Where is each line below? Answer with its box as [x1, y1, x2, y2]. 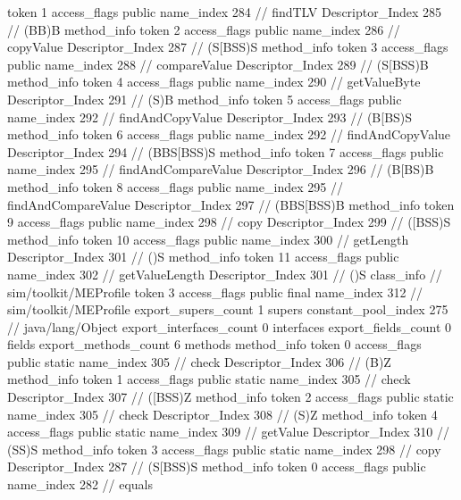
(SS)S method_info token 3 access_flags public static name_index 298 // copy [7, 439, 441, 458]
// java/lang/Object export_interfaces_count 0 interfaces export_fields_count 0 [7, 317, 452, 336]
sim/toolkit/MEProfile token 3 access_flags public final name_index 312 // [7, 282, 423, 301]
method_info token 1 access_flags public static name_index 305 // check [7, 370, 411, 388]
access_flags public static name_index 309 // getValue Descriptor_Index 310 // [7, 422, 449, 441]
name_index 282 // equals [7, 475, 154, 494]
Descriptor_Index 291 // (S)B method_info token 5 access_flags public [7, 89, 402, 108]
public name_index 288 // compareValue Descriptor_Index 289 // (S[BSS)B [7, 54, 429, 73]
